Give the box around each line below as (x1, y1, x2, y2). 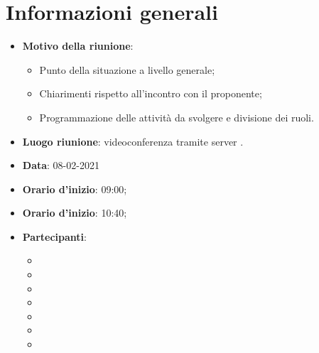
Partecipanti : (22, 229, 87, 244)
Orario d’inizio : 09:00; (22, 181, 127, 196)
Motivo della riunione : (22, 38, 134, 53)
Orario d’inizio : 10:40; (22, 205, 127, 220)
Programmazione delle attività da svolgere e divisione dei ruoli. (39, 109, 314, 124)
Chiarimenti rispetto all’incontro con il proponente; (39, 86, 262, 101)
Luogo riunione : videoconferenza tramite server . (22, 134, 244, 148)
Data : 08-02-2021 (22, 158, 99, 173)
